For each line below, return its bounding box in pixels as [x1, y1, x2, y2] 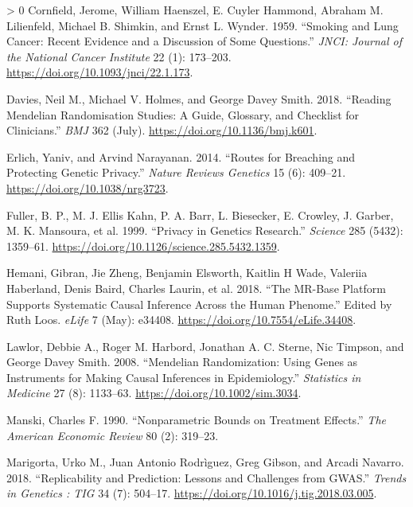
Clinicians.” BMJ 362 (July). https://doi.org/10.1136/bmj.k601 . [6, 122, 318, 138]
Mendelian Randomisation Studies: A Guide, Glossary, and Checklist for [6, 106, 360, 123]
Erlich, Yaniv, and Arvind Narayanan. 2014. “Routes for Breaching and [6, 148, 356, 165]
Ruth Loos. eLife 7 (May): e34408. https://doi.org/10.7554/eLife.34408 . [6, 311, 357, 328]
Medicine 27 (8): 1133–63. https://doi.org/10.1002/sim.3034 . [6, 384, 302, 401]
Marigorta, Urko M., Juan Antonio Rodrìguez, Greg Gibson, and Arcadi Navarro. [6, 454, 404, 470]
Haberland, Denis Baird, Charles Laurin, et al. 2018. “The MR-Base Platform [6, 279, 386, 296]
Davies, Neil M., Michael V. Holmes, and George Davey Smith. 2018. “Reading [6, 90, 392, 107]
